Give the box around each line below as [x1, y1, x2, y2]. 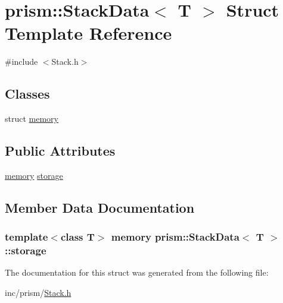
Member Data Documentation [5, 198, 195, 216]
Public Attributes [5, 141, 116, 160]
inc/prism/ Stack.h [5, 286, 71, 299]
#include [5, 55, 38, 68]
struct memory [5, 112, 58, 125]
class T [60, 229, 95, 244]
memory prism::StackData [111, 229, 240, 244]
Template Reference [5, 21, 172, 45]
